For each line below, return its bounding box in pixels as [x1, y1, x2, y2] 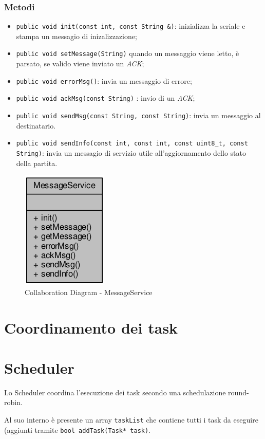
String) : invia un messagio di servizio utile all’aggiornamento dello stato [16, 147, 246, 158]
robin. [4, 397, 23, 408]
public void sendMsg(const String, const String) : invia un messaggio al [16, 110, 261, 121]
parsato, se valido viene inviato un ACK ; [16, 58, 144, 69]
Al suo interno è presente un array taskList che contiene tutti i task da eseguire [4, 414, 258, 425]
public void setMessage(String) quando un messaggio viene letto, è [16, 48, 239, 59]
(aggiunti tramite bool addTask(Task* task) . [4, 424, 151, 435]
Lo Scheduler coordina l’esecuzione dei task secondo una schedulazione [4, 387, 226, 397]
